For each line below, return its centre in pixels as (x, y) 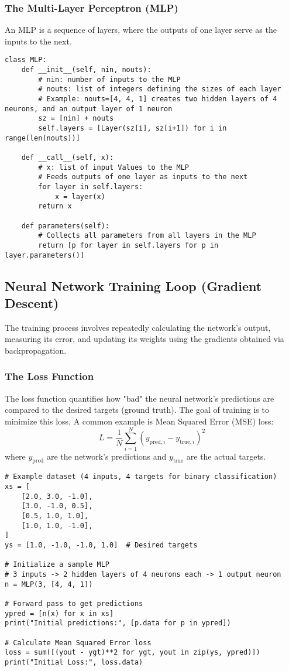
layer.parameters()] (45, 255)
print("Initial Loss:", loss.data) (74, 662)
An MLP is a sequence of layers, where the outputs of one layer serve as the (141, 30)
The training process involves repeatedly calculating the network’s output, (138, 327)
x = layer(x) (80, 196)
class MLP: (26, 60)
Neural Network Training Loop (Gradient (133, 285)
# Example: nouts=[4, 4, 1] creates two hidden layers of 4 (158, 99)
